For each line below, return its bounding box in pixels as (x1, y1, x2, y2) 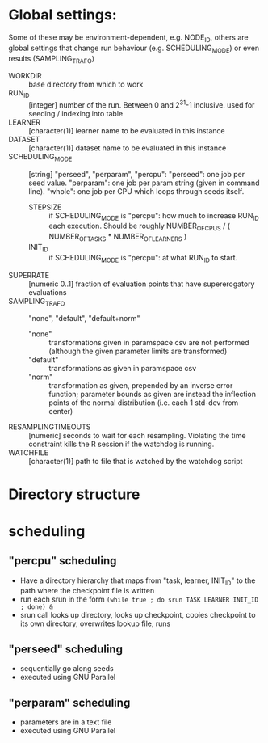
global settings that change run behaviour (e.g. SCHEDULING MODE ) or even (8, 43, 260, 54)
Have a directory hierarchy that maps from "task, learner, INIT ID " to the (19, 576, 256, 587)
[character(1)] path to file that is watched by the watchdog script (28, 457, 243, 466)
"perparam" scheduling (8, 695, 131, 709)
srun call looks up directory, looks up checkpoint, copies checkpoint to (19, 610, 256, 620)
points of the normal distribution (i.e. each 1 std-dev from (48, 398, 239, 407)
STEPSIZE (28, 202, 62, 212)
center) (48, 407, 73, 416)
